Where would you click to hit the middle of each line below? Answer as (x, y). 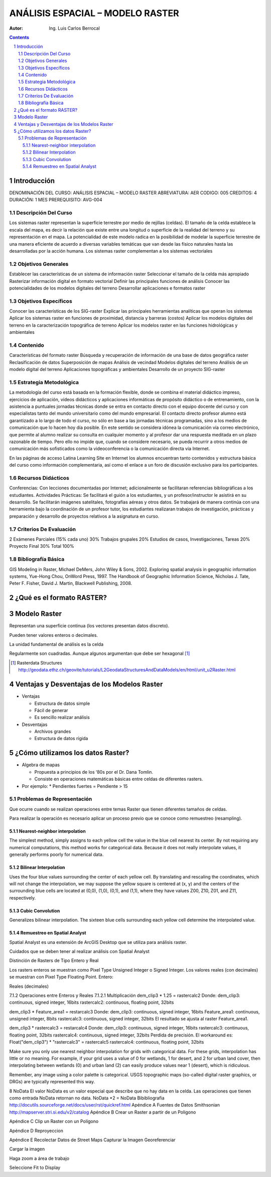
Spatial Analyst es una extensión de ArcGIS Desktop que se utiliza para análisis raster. (98, 942)
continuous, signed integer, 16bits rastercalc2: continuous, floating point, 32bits (92, 1002)
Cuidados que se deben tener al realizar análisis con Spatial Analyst (80, 951)
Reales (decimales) (29, 986)
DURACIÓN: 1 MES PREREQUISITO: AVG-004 (56, 200)
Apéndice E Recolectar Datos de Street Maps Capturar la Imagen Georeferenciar (92, 1140)
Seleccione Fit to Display (35, 1167)
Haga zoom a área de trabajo (39, 1158)
